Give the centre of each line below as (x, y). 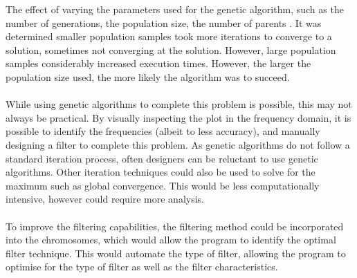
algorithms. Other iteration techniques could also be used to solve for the (161, 172)
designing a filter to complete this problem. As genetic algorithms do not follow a (178, 144)
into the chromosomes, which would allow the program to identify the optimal (171, 240)
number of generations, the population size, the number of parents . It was (164, 22)
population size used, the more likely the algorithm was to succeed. (148, 76)
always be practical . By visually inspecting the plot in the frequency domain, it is (178, 117)
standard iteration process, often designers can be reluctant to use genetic (162, 158)
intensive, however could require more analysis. (105, 199)
